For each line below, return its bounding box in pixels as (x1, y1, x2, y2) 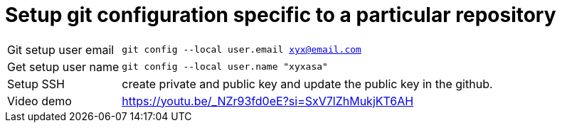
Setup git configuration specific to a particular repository (5, 3, 556, 27)
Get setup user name (7, 59, 120, 74)
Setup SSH (7, 76, 65, 91)
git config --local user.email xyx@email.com (122, 44, 361, 55)
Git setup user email (7, 42, 115, 57)
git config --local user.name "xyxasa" (122, 61, 328, 73)
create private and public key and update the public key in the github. (122, 76, 493, 91)
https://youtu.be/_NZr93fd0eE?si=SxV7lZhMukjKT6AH (122, 93, 414, 108)
